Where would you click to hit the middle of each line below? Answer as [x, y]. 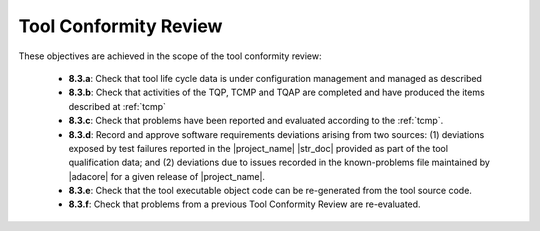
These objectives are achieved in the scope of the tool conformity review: [170, 56]
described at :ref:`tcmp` [117, 106]
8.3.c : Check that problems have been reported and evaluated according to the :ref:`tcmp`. [256, 121]
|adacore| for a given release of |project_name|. [166, 176]
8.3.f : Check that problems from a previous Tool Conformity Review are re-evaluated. [244, 204]
